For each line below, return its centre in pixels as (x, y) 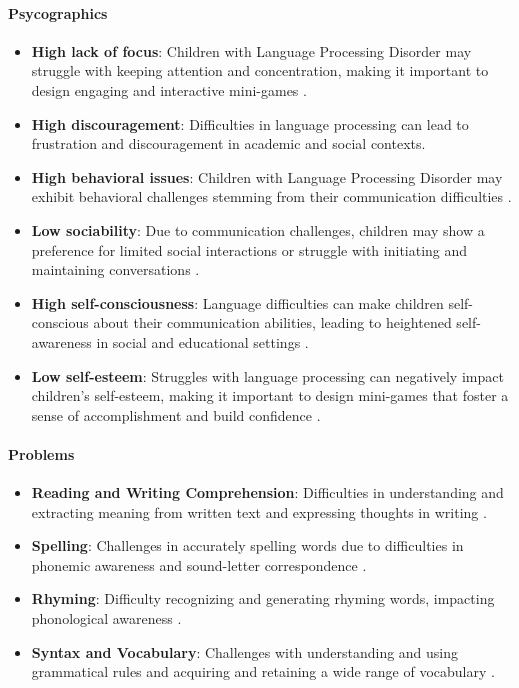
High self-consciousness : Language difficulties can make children (237, 302)
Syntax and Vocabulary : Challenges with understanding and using (245, 651)
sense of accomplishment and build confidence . (176, 414)
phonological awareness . (106, 618)
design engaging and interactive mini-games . (169, 89)
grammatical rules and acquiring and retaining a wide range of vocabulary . (263, 671)
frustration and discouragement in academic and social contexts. (228, 143)
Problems (41, 453)
